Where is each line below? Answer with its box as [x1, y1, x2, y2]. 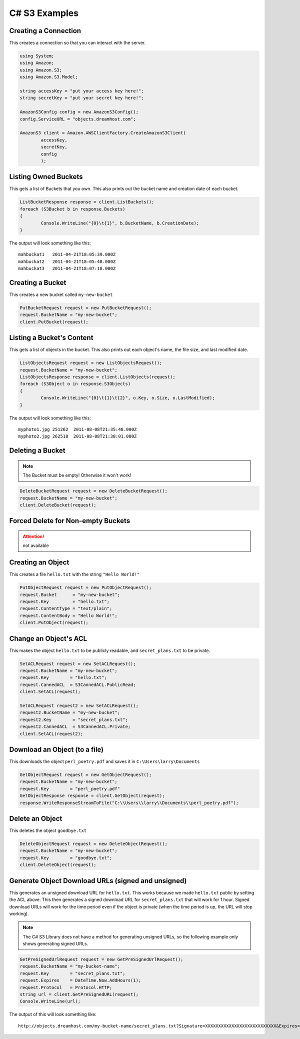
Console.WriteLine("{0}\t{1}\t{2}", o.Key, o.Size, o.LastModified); [40, 395, 215, 401]
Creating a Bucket [9, 278, 66, 287]
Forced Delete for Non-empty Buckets [9, 516, 130, 525]
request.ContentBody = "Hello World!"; [19, 612, 117, 618]
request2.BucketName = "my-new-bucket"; [19, 710, 120, 715]
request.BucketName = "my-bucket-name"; [19, 963, 120, 969]
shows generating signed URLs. [22, 940, 88, 947]
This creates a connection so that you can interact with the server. [9, 40, 146, 46]
